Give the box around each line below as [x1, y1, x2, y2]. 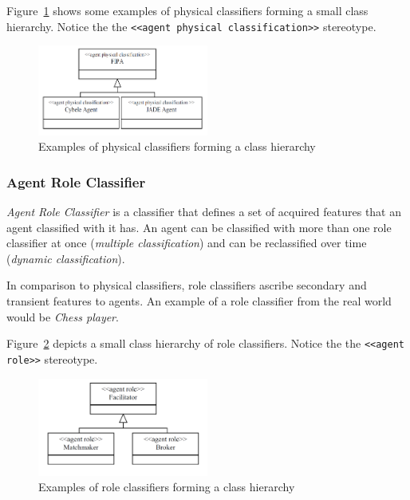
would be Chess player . [6, 308, 119, 325]
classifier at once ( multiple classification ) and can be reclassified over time [6, 234, 367, 251]
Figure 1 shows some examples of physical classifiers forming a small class [6, 2, 369, 18]
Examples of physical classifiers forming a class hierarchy [38, 138, 316, 155]
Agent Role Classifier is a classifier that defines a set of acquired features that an [6, 203, 402, 220]
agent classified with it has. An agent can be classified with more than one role [6, 219, 392, 235]
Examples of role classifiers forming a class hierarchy [38, 478, 295, 495]
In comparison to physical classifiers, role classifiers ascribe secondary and [6, 277, 367, 293]
